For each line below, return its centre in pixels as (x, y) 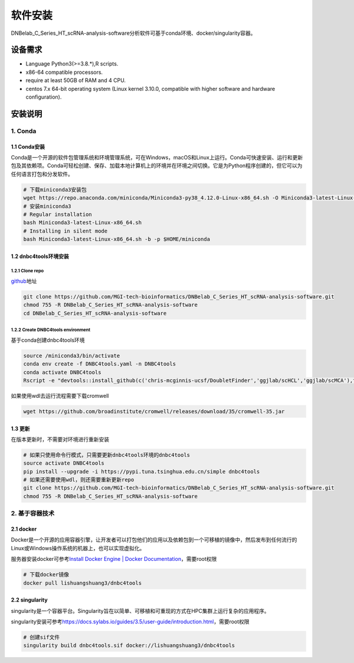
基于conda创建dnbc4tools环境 (48, 340)
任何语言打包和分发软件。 (42, 174)
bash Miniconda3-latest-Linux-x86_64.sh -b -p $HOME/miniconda (117, 239)
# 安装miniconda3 (47, 206)
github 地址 (24, 281)
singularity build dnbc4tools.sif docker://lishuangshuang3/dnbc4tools (129, 646)
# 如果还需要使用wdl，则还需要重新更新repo (79, 480)
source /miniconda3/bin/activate (72, 355)
